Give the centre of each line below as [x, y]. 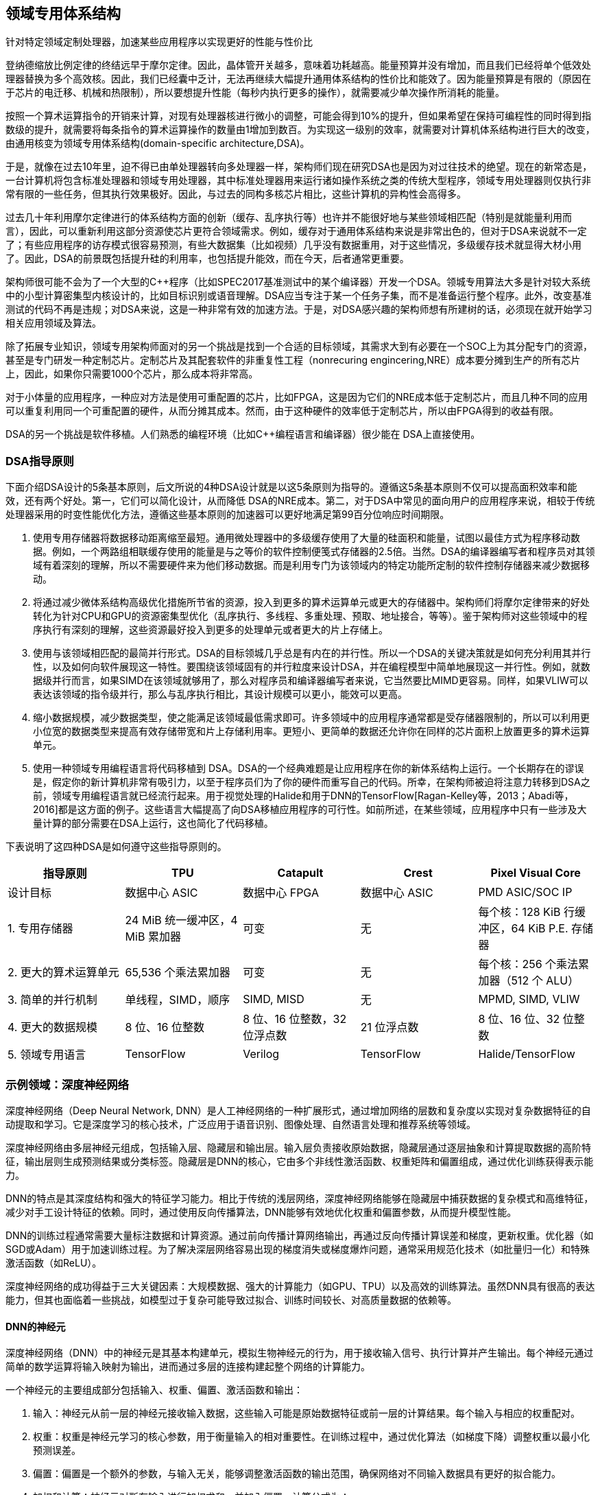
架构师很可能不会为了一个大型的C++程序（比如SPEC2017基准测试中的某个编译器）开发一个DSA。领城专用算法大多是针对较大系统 [298, 282]
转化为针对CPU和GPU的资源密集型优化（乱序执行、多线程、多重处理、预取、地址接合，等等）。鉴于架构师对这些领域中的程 [310, 616]
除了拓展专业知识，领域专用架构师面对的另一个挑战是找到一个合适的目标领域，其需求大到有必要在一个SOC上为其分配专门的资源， [299, 346]
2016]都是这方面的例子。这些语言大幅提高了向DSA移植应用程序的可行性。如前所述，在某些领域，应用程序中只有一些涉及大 [310, 810]
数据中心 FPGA [281, 893]
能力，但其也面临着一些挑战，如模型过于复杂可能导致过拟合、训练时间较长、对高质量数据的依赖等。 [231, 1299]
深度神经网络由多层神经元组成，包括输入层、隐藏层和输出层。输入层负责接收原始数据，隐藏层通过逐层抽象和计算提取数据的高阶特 [298, 1147]
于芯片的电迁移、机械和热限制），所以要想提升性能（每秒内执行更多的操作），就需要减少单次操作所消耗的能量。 [255, 93]
